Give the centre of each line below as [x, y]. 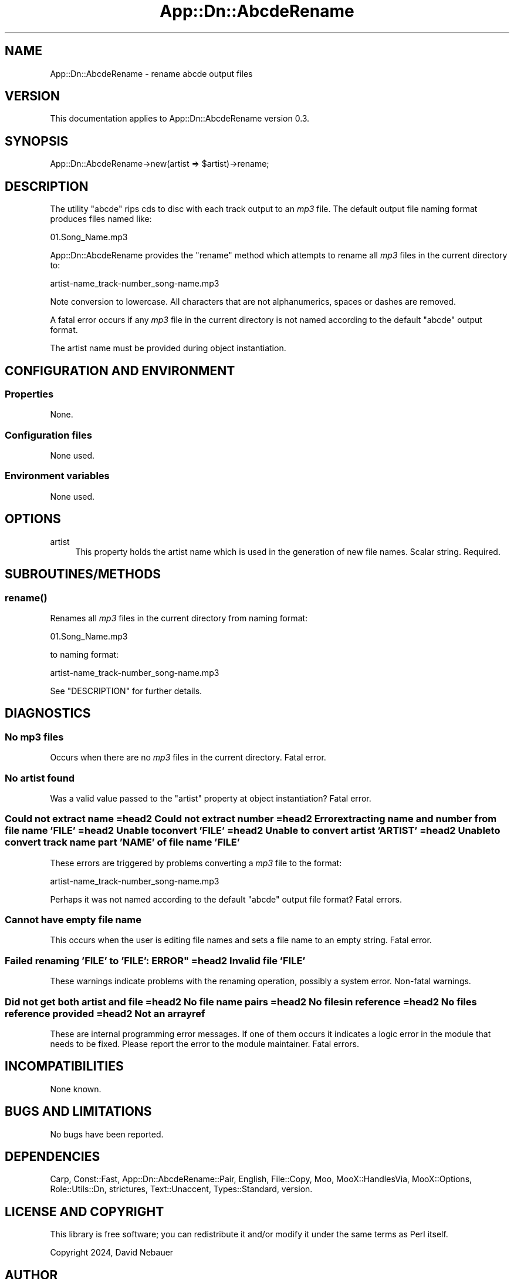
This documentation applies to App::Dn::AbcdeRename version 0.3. [180, 119]
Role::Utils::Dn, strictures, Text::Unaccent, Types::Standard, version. [181, 1189]
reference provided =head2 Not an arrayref [105, 1013]
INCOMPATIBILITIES [64, 1066]
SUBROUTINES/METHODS [83, 574]
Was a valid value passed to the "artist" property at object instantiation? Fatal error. [211, 798]
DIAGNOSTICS [48, 713]
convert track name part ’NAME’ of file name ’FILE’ [122, 842]
